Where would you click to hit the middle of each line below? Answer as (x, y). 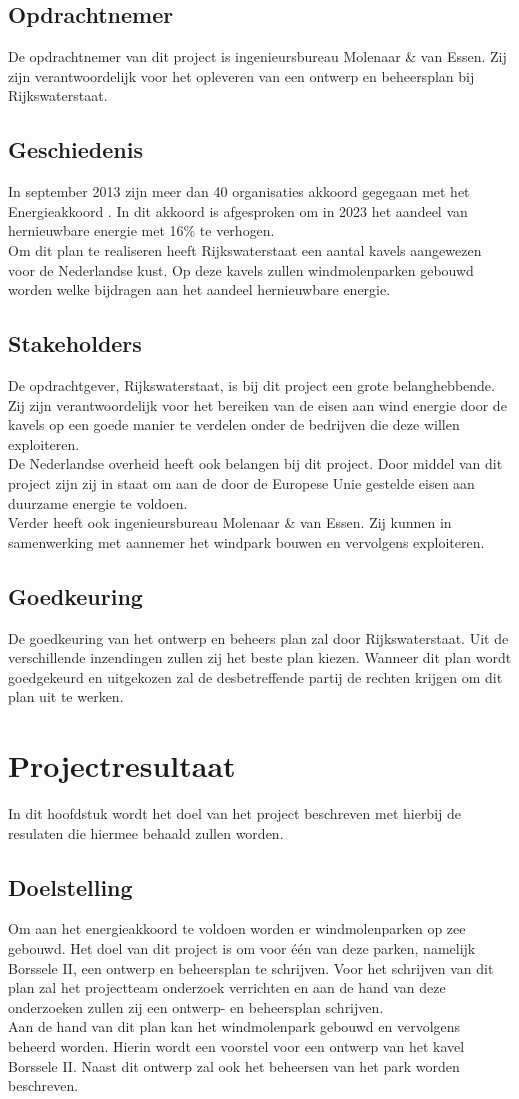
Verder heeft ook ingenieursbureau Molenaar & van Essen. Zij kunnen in (230, 522)
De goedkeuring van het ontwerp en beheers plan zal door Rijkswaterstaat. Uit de (258, 637)
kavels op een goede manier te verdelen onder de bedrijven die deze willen (234, 424)
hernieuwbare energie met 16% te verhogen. (141, 230)
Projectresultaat (122, 765)
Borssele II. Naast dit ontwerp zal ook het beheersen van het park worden (234, 1065)
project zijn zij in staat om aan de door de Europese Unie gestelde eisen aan (241, 482)
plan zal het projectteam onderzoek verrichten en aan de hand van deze (227, 987)
